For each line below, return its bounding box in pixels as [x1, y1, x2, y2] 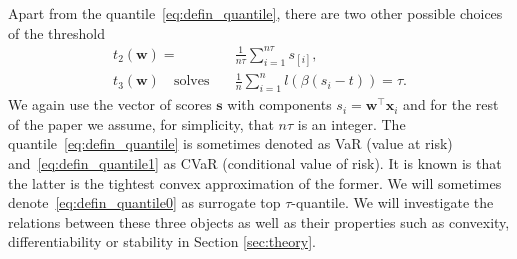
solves [173, 74, 210, 89]
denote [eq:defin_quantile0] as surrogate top [8, 192, 281, 213]
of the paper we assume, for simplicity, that [8, 113, 274, 134]
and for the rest [403, 94, 499, 115]
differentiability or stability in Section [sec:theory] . [8, 231, 316, 252]
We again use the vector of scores [8, 94, 212, 115]
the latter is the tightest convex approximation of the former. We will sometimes [8, 172, 502, 193]
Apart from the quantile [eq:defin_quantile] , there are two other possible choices [8, 3, 503, 23]
